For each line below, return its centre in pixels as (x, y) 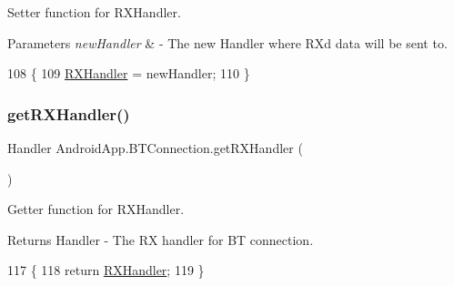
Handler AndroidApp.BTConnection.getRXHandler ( (155, 148)
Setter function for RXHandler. (94, 12)
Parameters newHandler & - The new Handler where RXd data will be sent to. (227, 42)
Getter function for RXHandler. (96, 209)
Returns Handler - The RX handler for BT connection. (161, 239)
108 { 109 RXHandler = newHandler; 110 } (129, 73)
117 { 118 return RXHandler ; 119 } (106, 270)
